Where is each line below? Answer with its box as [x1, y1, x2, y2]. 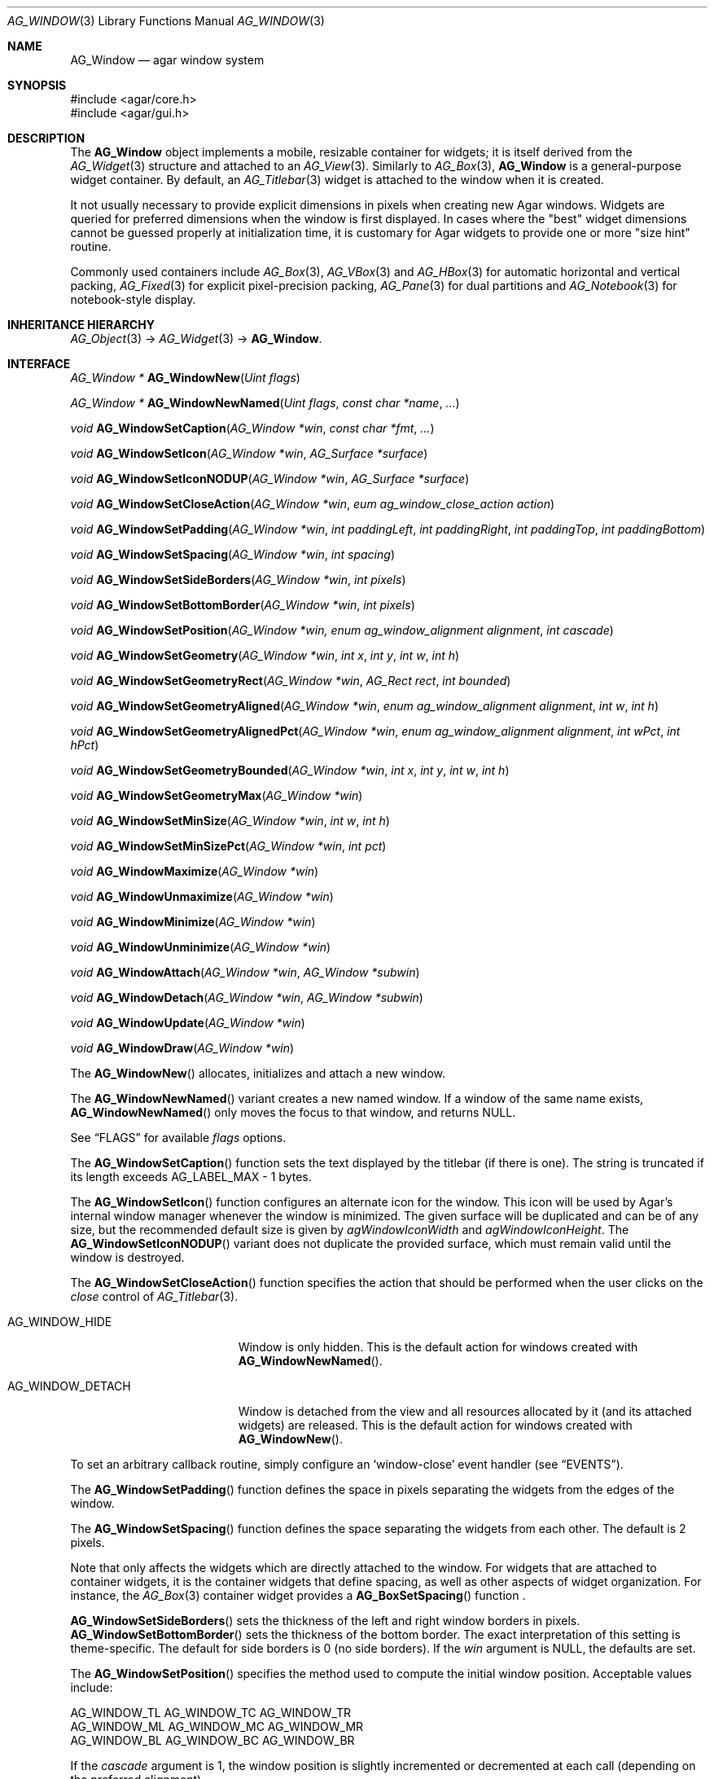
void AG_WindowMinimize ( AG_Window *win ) [70, 915, 316, 929]
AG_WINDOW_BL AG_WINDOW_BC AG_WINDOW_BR [70, 1733, 355, 1747]
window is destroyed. [70, 1250, 185, 1264]
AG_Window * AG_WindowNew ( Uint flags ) [70, 371, 300, 384]
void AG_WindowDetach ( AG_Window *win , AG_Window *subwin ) [70, 991, 423, 1004]
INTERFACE [7, 357, 71, 371]
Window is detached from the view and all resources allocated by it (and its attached [238, 1404, 692, 1418]
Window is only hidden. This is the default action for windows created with [238, 1340, 638, 1354]
